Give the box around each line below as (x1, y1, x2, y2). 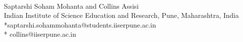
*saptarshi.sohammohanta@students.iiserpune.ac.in (4, 19, 156, 29)
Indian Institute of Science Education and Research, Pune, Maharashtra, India (4, 10, 239, 20)
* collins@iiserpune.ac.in (4, 29, 76, 39)
